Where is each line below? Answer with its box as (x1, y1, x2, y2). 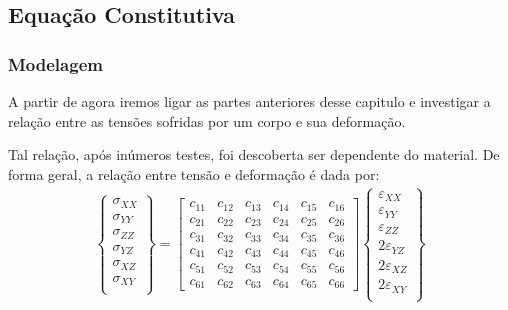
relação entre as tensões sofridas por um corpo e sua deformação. (8, 110, 406, 131)
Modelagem (8, 51, 103, 76)
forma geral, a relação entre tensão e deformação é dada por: (8, 163, 380, 184)
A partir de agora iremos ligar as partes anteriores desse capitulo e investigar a (8, 91, 491, 111)
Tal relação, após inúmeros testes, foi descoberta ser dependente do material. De (8, 144, 500, 165)
